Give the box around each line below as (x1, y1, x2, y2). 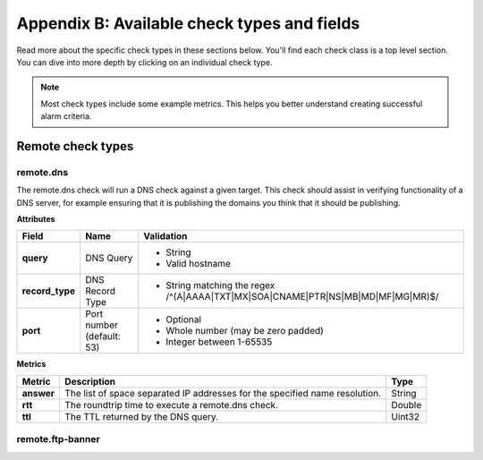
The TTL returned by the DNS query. (64, 410, 219, 422)
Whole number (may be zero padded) (165, 325, 324, 337)
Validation (143, 230, 188, 243)
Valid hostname (165, 258, 232, 270)
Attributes (16, 214, 55, 225)
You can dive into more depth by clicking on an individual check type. (16, 56, 273, 67)
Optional (165, 313, 201, 326)
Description (64, 375, 116, 388)
